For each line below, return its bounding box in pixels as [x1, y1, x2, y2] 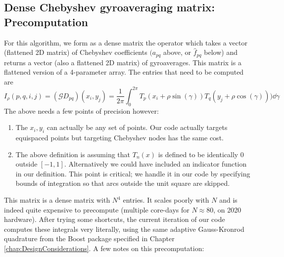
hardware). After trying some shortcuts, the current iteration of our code [4, 214, 225, 224]
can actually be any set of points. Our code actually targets [47, 122, 228, 132]
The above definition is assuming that [15, 149, 131, 159]
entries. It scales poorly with [123, 195, 209, 205]
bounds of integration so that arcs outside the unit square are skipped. [15, 178, 230, 188]
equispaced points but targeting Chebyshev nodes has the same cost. [15, 132, 224, 143]
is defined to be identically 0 [158, 149, 244, 159]
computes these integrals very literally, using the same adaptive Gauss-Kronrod [4, 223, 244, 234]
